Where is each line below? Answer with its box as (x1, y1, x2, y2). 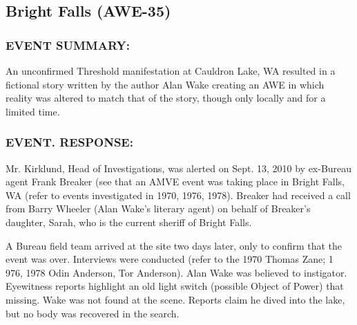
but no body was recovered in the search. (6, 306, 180, 320)
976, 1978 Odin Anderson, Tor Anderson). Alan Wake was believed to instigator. (6, 265, 347, 279)
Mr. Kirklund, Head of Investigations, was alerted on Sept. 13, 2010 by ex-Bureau (6, 160, 352, 175)
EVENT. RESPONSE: (6, 133, 133, 151)
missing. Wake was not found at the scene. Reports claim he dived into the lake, (6, 292, 345, 306)
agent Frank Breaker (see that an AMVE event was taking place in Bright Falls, (6, 174, 345, 189)
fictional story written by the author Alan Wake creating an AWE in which (6, 77, 325, 91)
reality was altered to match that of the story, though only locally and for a (6, 91, 326, 105)
